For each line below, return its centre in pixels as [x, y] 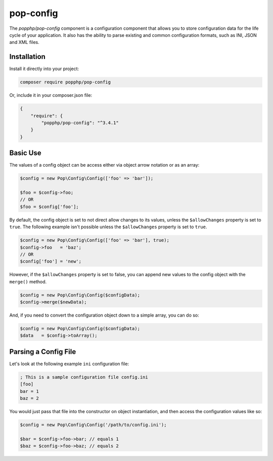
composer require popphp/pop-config [65, 82]
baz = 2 [29, 398]
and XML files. [25, 42]
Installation [27, 57]
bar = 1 [29, 391]
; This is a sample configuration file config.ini [84, 377]
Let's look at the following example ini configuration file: [69, 364]
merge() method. [28, 281]
